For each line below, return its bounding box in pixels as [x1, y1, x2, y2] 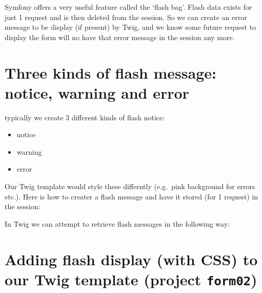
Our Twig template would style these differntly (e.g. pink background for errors [5, 181, 255, 192]
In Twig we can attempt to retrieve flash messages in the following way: [5, 218, 230, 229]
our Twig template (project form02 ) [5, 268, 257, 289]
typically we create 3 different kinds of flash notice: [5, 112, 165, 122]
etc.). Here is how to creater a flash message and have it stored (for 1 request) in [5, 191, 258, 202]
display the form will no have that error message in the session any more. [5, 31, 235, 42]
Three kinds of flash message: [5, 62, 216, 83]
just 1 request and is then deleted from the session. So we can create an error [5, 11, 247, 22]
